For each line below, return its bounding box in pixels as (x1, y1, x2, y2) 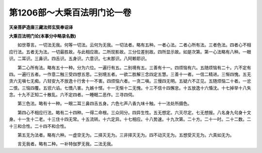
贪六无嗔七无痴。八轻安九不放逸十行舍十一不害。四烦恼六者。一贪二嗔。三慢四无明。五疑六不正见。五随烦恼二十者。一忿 (9, 78, 251, 84)
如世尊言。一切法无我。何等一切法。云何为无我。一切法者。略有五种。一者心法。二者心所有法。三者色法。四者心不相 (17, 42, 251, 48)
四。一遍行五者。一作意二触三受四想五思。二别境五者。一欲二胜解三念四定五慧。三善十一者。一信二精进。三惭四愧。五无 (9, 71, 251, 77)
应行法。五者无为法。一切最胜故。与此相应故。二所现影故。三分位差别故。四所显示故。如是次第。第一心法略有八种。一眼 (9, 49, 251, 54)
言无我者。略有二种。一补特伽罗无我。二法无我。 (17, 141, 115, 147)
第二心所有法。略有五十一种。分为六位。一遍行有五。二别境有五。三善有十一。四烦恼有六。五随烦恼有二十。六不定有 (17, 65, 251, 70)
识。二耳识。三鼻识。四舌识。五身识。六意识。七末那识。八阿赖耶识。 (9, 56, 149, 62)
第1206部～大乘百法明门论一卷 (9, 7, 131, 18)
